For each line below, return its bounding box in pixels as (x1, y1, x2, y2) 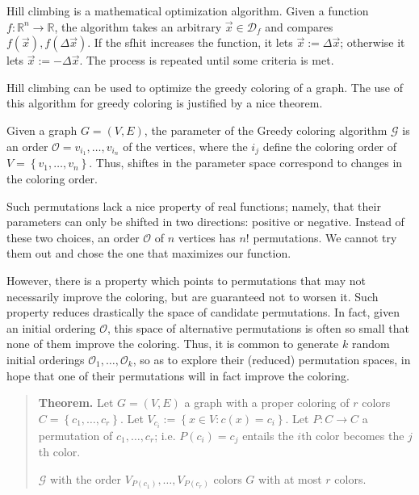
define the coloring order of (262, 137, 397, 154)
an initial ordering (6, 319, 96, 336)
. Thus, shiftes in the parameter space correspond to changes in (89, 154, 403, 171)
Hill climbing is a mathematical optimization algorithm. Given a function (6, 2, 369, 19)
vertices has (178, 229, 236, 245)
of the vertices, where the (123, 137, 248, 154)
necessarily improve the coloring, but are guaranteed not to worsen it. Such (6, 287, 379, 304)
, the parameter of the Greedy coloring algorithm (144, 121, 388, 138)
